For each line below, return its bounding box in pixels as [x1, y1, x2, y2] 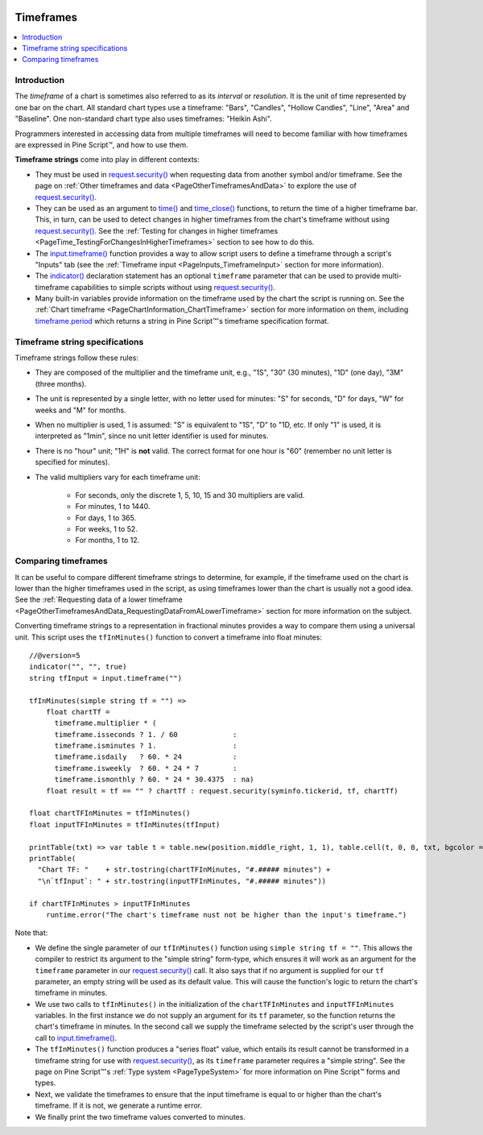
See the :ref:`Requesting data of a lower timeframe [14, 594, 183, 604]
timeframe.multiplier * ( [54, 719, 157, 728]
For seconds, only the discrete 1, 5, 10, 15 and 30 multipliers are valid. [75, 490, 305, 499]
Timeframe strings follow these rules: [14, 353, 138, 362]
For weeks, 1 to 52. [75, 524, 138, 534]
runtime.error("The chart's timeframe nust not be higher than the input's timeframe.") [45, 910, 407, 919]
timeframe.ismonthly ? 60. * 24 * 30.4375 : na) [54, 775, 254, 785]
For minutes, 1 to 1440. [75, 502, 151, 512]
